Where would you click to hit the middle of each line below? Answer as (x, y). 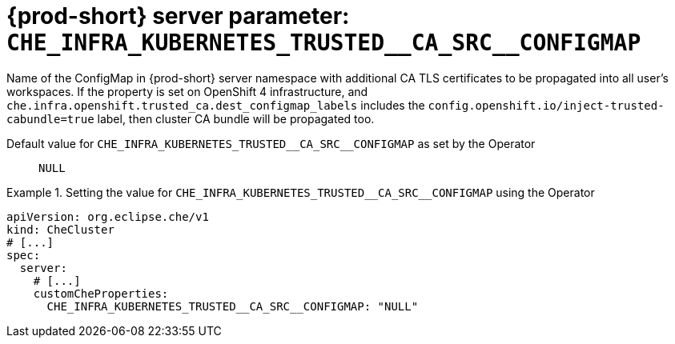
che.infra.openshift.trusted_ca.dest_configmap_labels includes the (216, 105)
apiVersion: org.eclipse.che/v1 (108, 216)
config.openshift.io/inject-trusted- (546, 105)
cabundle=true (50, 119)
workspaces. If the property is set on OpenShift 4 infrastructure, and (187, 91)
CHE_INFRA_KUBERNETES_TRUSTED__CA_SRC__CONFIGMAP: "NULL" (233, 306)
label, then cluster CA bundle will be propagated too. (236, 118)
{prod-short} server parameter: (178, 16)
